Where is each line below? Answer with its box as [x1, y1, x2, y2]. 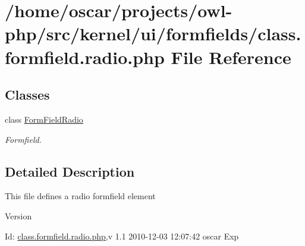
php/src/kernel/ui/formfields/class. [5, 21, 301, 46]
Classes [5, 85, 50, 104]
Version [5, 209, 32, 222]
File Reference [171, 44, 291, 69]
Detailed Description [5, 162, 135, 180]
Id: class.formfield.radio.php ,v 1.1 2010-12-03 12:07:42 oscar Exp [5, 229, 239, 242]
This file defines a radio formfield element [5, 190, 156, 202]
